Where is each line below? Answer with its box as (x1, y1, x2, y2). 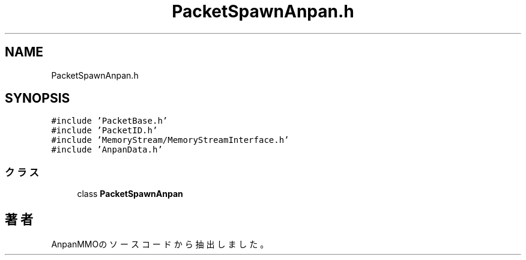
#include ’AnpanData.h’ (51, 145, 163, 155)
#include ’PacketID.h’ (51, 125, 158, 136)
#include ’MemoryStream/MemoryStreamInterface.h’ (51, 135, 289, 145)
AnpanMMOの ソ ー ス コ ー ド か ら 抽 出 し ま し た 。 (51, 239, 269, 250)
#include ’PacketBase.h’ (51, 116, 168, 126)
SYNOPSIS (5, 91, 70, 106)
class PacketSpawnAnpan (77, 189, 183, 199)
